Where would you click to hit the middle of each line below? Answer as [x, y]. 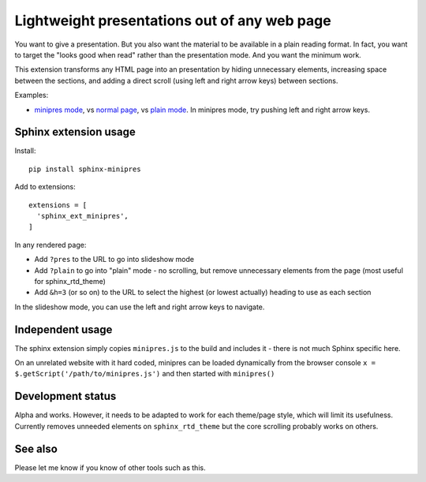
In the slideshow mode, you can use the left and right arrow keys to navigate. [140, 307]
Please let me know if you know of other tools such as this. [110, 467]
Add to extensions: [45, 187]
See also [36, 448]
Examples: [32, 95]
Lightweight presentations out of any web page [173, 21]
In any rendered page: [50, 245]
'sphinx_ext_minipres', [83, 216]
